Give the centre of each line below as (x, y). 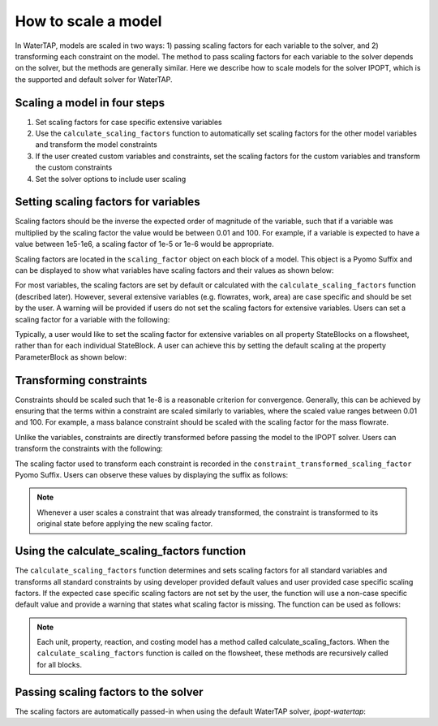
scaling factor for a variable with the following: (92, 319)
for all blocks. (60, 664)
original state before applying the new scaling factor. (125, 524)
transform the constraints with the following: (89, 449)
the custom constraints (74, 167)
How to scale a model (88, 21)
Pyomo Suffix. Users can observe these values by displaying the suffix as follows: (152, 475)
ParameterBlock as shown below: (71, 357)
